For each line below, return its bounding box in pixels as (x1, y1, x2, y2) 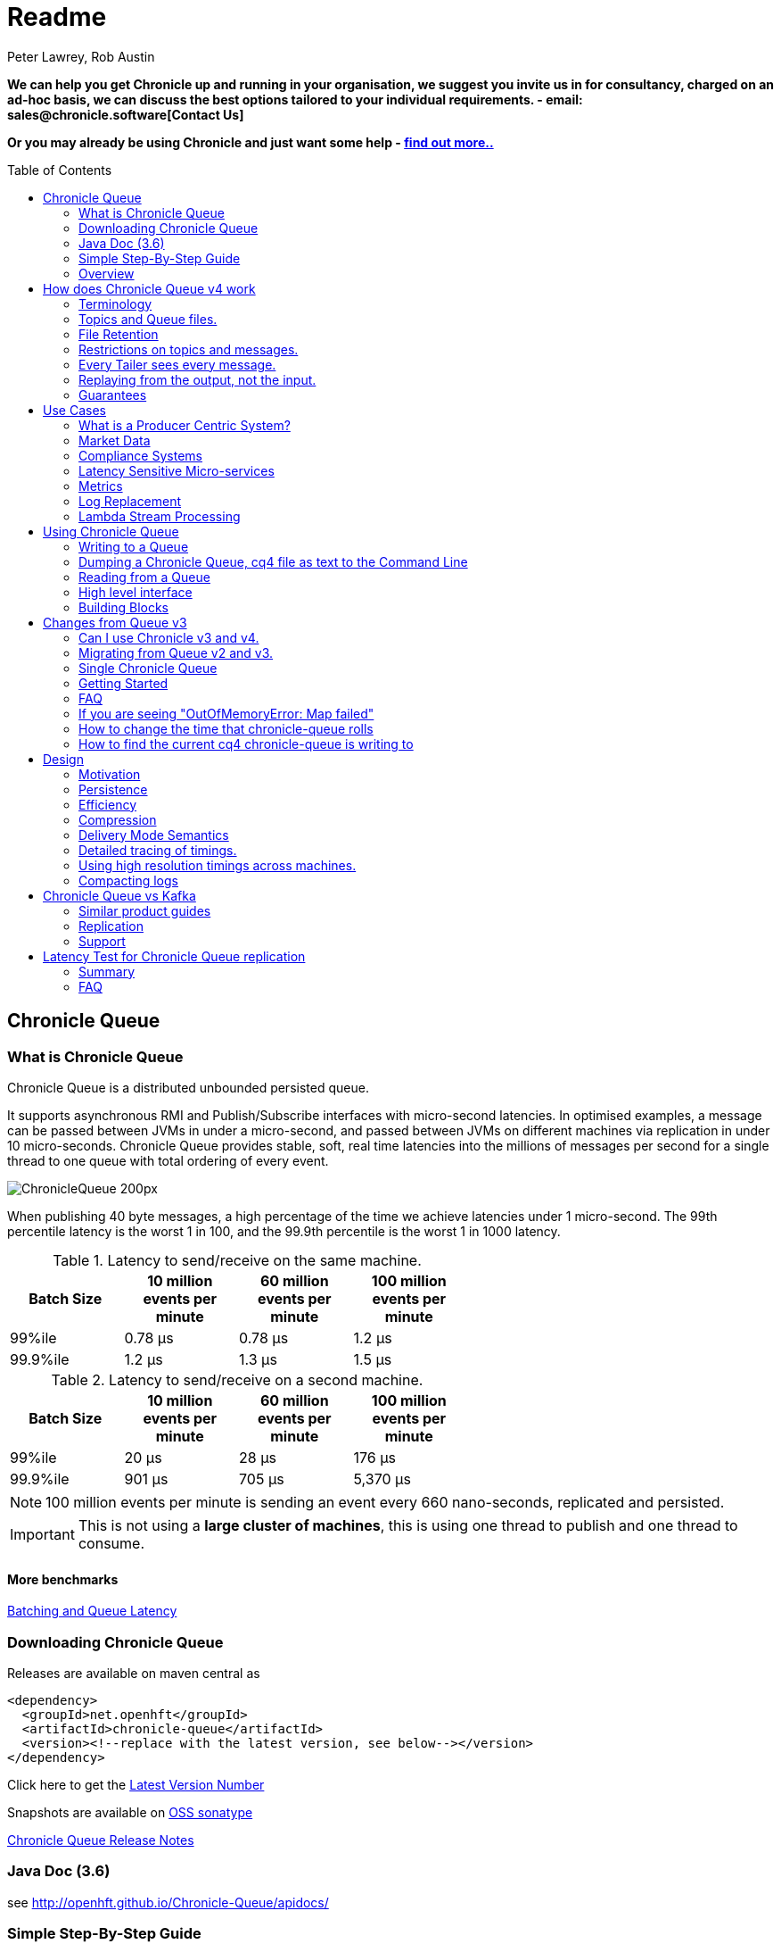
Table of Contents (7, 162, 112, 178)
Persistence (78, 781, 148, 797)
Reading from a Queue (78, 569, 210, 585)
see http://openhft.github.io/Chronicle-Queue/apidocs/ (7, 1894, 329, 1910)
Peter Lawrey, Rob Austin (7, 48, 155, 64)
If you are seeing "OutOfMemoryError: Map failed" (78, 705, 374, 721)
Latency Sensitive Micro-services (78, 462, 275, 478)
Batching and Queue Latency (7, 1603, 177, 1619)
